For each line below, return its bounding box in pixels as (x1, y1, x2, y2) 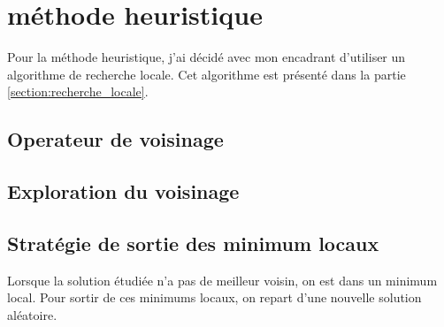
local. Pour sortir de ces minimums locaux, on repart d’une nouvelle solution (7, 288, 422, 307)
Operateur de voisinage (7, 125, 224, 153)
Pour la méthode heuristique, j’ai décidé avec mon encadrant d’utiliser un (7, 48, 406, 66)
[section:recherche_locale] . (7, 82, 149, 101)
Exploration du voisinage (7, 178, 240, 205)
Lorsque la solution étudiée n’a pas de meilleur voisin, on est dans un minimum (7, 270, 438, 289)
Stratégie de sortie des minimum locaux (7, 229, 379, 256)
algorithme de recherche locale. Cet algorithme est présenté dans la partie (7, 65, 406, 83)
